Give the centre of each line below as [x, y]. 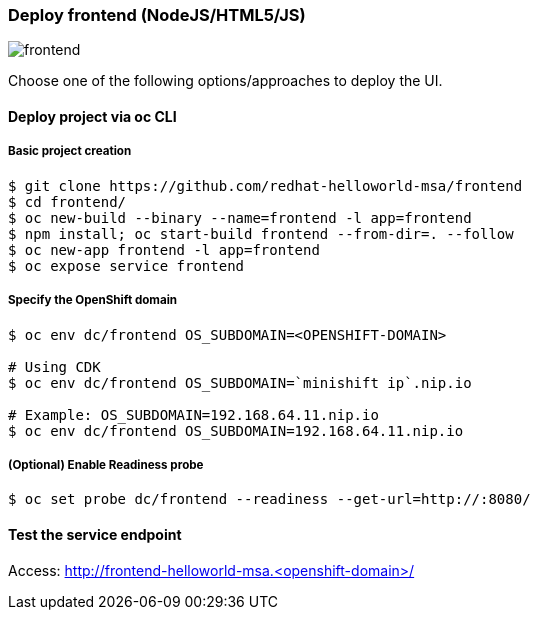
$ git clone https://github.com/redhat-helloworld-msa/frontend [265, 185]
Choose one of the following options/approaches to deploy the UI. [225, 81]
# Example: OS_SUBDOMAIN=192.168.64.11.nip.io [193, 414]
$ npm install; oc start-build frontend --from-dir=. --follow [261, 233]
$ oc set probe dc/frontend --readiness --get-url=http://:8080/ [269, 499]
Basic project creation [70, 151]
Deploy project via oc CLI [92, 116]
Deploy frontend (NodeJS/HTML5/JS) [157, 15]
